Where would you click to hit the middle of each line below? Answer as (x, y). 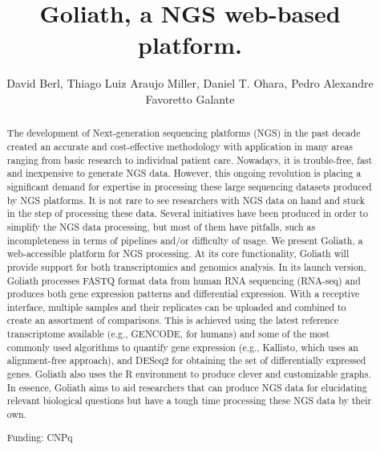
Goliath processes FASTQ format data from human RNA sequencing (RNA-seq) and (184, 280)
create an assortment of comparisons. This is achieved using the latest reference (173, 320)
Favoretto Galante (190, 98)
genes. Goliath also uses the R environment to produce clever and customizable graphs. (189, 374)
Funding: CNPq (40, 437)
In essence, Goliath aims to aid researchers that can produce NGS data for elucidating (187, 387)
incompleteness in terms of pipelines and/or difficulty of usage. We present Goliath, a (185, 240)
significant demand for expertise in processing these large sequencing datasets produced (189, 186)
